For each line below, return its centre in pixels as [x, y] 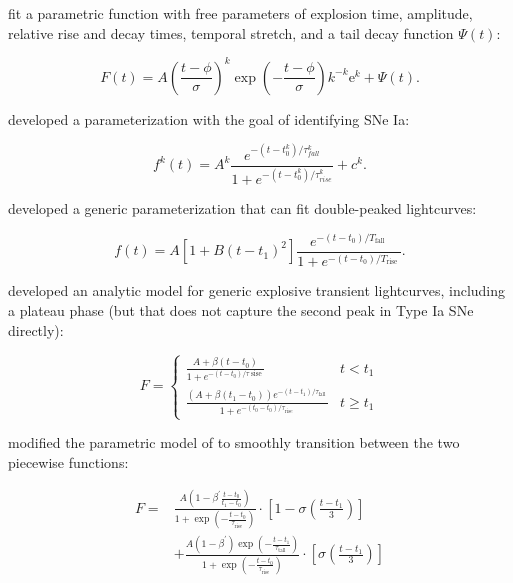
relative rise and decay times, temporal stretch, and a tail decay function [231, 32]
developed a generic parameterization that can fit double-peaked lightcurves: [242, 208]
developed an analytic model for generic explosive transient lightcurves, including [257, 290]
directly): [36, 329]
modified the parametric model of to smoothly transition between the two [234, 442]
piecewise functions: [68, 461]
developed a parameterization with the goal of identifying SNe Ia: [209, 118]
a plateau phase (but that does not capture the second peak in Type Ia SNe [241, 309]
